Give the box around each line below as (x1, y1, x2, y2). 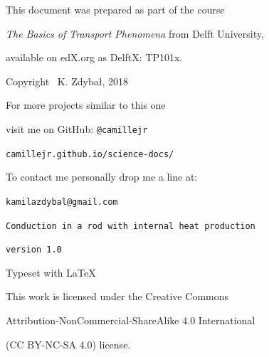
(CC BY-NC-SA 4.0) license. (6, 336, 131, 351)
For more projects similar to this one (6, 97, 166, 112)
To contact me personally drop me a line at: (6, 169, 198, 184)
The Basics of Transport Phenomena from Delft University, (6, 26, 264, 41)
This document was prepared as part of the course (6, 2, 225, 16)
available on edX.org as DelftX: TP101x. (6, 50, 183, 65)
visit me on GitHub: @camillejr (6, 121, 148, 136)
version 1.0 (6, 245, 62, 255)
